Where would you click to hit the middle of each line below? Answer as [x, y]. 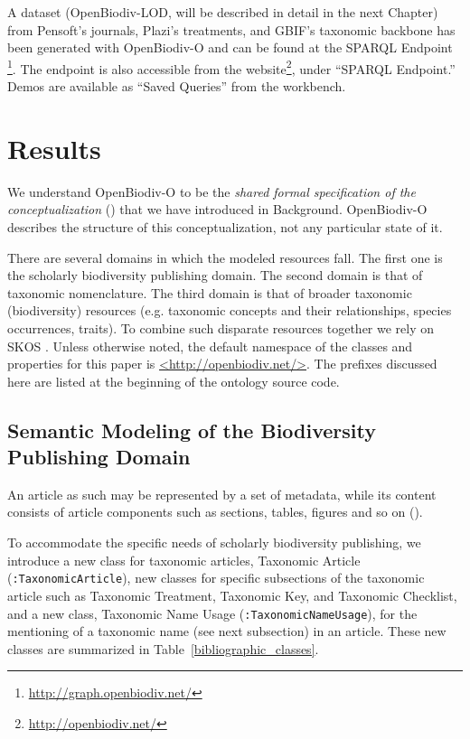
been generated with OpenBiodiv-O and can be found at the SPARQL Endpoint [230, 47]
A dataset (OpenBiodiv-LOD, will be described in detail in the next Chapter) [223, 12]
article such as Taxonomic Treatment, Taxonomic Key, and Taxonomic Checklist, [232, 595]
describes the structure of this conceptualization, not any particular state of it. [225, 226]
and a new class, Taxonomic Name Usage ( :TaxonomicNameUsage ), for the [212, 613]
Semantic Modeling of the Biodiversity [192, 430]
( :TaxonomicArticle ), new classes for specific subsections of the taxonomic [216, 578]
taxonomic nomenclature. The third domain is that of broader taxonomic [210, 292]
